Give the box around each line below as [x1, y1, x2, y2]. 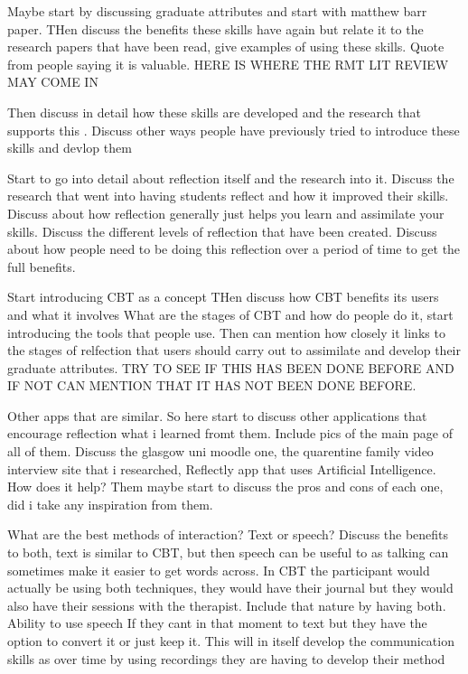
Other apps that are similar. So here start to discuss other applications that [7, 406, 427, 425]
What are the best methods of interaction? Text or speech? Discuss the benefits [7, 525, 449, 544]
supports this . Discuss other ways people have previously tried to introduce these [7, 120, 460, 139]
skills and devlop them [7, 138, 132, 157]
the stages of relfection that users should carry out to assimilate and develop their [7, 341, 461, 360]
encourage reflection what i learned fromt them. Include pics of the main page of [7, 424, 453, 443]
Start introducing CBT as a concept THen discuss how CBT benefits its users [7, 287, 439, 306]
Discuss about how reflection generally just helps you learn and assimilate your [7, 203, 445, 222]
